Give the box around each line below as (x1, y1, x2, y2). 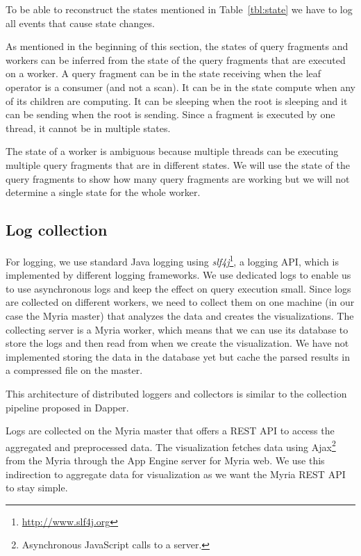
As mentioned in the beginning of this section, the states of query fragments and (6, 39, 349, 54)
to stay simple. (6, 480, 68, 495)
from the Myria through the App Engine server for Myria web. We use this (6, 452, 325, 467)
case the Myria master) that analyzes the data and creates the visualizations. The (6, 308, 354, 322)
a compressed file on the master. (6, 363, 143, 377)
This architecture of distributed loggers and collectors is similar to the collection (6, 386, 347, 400)
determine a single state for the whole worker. (6, 185, 201, 199)
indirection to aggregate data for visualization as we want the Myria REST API (6, 466, 346, 481)
